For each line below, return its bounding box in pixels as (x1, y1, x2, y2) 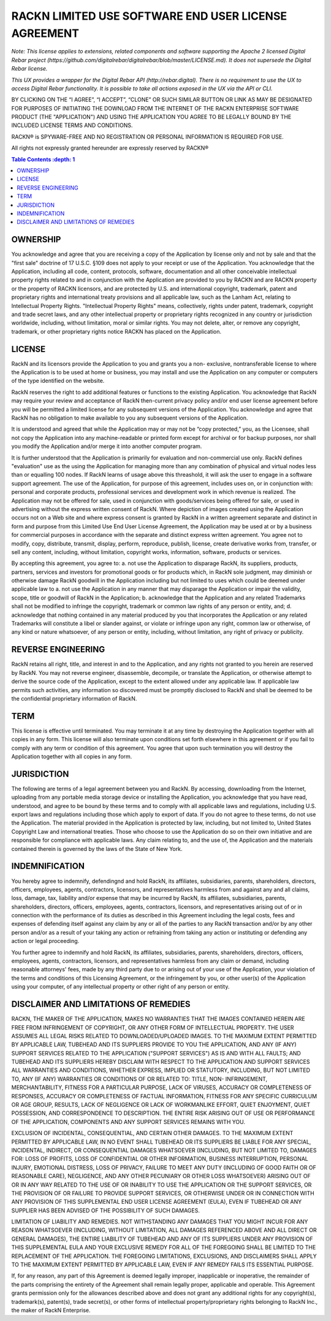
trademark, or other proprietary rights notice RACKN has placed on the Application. (11, 328, 222, 335)
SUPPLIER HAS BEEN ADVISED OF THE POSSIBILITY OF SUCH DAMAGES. (11, 1206, 200, 1214)
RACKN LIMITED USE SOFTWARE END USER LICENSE (11, 9, 287, 23)
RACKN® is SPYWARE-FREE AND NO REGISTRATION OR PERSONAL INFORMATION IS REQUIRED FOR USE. (11, 133, 284, 141)
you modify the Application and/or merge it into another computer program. (11, 442, 202, 450)
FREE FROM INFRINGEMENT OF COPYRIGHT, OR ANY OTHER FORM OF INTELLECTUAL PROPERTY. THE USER (11, 1023, 294, 1031)
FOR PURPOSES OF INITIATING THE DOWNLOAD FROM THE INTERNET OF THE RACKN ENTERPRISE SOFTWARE (11, 104, 300, 112)
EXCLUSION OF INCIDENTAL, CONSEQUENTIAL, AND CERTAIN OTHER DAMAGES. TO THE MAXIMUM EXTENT (11, 1130, 294, 1137)
